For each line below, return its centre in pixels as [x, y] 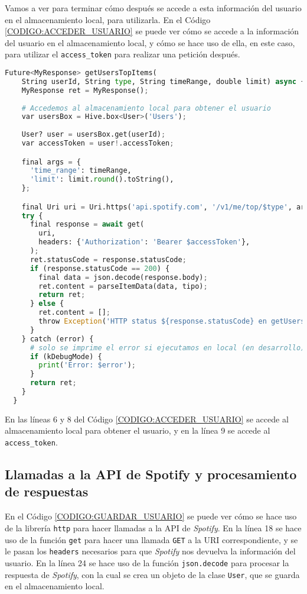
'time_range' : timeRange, [81, 171]
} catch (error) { [58, 339]
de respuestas [47, 491]
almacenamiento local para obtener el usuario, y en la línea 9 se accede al [138, 430]
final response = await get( [87, 225]
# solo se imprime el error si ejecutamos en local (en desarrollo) [167, 348]
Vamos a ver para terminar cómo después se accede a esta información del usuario [153, 8]
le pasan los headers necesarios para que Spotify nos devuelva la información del [150, 551]
